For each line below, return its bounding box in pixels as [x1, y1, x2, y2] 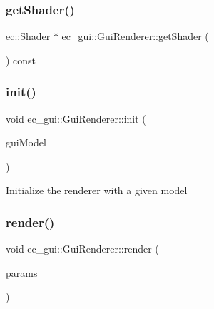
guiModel [6, 135, 46, 150]
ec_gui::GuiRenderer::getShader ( [61, 29, 209, 44]
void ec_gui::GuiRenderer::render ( [6, 241, 159, 256]
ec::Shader [6, 29, 51, 44]
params [6, 265, 38, 280]
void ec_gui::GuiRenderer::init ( [6, 111, 146, 126]
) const [6, 52, 36, 67]
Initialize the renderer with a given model [6, 183, 188, 198]
